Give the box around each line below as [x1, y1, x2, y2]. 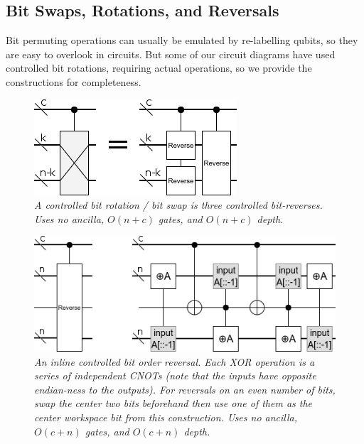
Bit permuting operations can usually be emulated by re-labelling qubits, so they [6, 33, 358, 48]
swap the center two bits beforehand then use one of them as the [34, 396, 313, 411]
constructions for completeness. [6, 74, 141, 89]
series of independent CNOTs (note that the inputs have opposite [34, 368, 316, 383]
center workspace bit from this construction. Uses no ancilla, [34, 410, 298, 425]
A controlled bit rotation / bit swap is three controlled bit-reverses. [34, 197, 323, 212]
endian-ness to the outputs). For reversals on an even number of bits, [34, 381, 336, 396]
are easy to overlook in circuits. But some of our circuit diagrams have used [6, 46, 336, 61]
